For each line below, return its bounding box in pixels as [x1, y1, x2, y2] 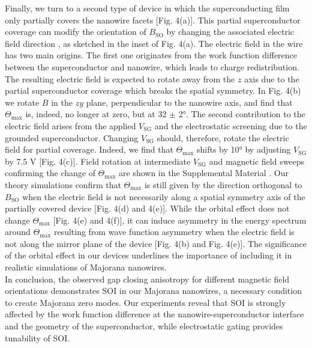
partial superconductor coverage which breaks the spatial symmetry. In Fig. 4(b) [5, 84, 301, 97]
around [5, 225, 31, 238]
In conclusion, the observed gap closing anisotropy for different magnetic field [5, 272, 290, 285]
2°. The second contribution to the [178, 108, 305, 120]
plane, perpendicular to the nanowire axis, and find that [86, 96, 293, 108]
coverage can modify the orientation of [5, 25, 146, 38]
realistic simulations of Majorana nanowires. [5, 261, 167, 273]
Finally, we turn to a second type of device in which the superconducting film [5, 2, 290, 14]
